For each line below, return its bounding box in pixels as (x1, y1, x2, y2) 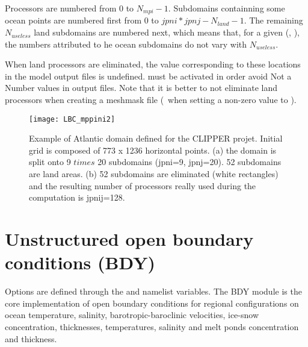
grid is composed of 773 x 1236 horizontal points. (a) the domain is (29, 143, 277, 156)
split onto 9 (29, 155, 71, 168)
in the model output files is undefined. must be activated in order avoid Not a (5, 69, 292, 82)
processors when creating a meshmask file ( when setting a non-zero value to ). (5, 93, 297, 106)
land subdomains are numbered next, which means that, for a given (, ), (34, 26, 300, 39)
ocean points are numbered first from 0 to (5, 14, 159, 27)
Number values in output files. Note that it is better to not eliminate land (5, 81, 277, 94)
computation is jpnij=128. (29, 191, 125, 204)
